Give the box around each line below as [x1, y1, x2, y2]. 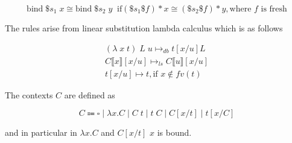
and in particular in [5, 126, 77, 139]
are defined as [64, 88, 115, 101]
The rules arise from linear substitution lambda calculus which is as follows [5, 22, 283, 34]
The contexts [5, 88, 53, 101]
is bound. [157, 126, 192, 139]
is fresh [261, 5, 287, 13]
